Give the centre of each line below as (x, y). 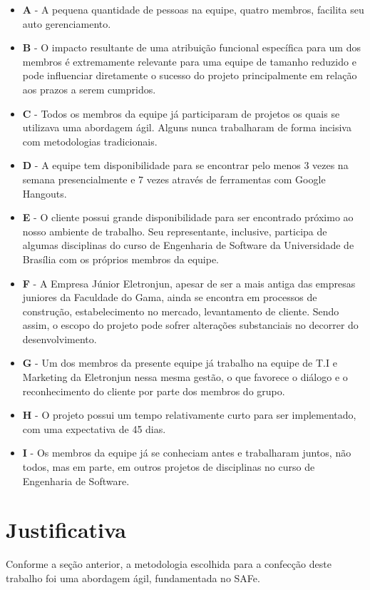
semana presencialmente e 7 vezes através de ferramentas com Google (174, 179)
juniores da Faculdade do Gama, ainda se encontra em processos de (170, 297)
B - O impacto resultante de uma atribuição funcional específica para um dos (191, 47)
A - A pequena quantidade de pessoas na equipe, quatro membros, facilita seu (193, 9)
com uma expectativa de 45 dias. (94, 428)
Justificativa (66, 530)
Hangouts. (45, 193)
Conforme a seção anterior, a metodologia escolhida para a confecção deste (169, 564)
